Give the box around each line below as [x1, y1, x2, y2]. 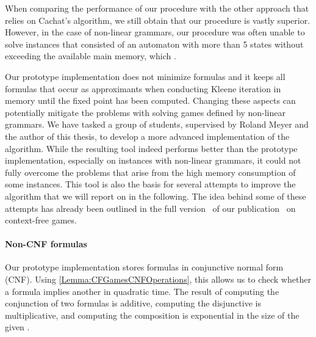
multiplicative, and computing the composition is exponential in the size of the [5, 308, 300, 321]
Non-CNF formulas [5, 237, 87, 250]
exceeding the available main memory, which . [5, 49, 176, 62]
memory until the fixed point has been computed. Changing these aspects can [5, 94, 296, 107]
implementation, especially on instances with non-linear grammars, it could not [5, 154, 301, 167]
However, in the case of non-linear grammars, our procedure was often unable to [5, 26, 305, 38]
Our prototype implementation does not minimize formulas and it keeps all [5, 70, 285, 82]
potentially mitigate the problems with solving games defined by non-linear [5, 106, 285, 118]
